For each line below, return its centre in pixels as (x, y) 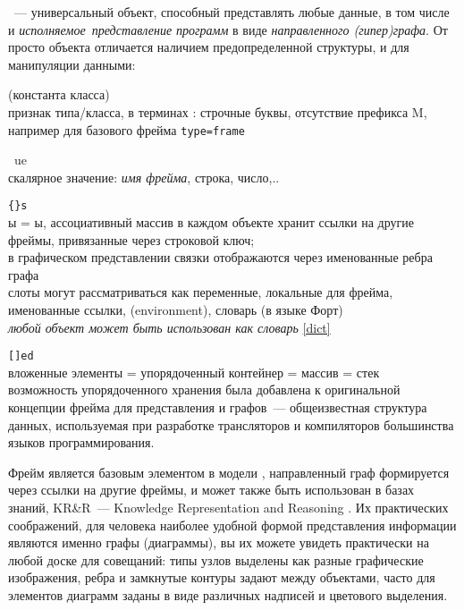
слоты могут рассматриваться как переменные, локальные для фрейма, (201, 292)
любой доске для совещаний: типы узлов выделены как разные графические (216, 559)
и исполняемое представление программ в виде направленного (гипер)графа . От (228, 29)
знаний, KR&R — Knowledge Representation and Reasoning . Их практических (228, 508)
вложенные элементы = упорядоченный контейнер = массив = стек (194, 372)
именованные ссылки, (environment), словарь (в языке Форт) (176, 310)
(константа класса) (59, 94)
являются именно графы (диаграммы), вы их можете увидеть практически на (219, 542)
